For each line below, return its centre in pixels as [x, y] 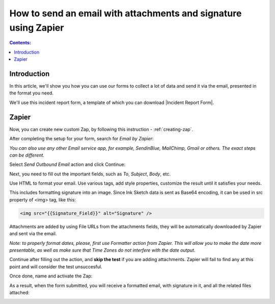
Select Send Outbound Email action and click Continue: [67, 164]
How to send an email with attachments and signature [126, 13]
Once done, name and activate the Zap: [51, 276]
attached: [19, 292]
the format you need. [31, 93]
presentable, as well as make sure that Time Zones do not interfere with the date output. [102, 250]
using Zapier [37, 28]
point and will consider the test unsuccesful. [56, 267]
